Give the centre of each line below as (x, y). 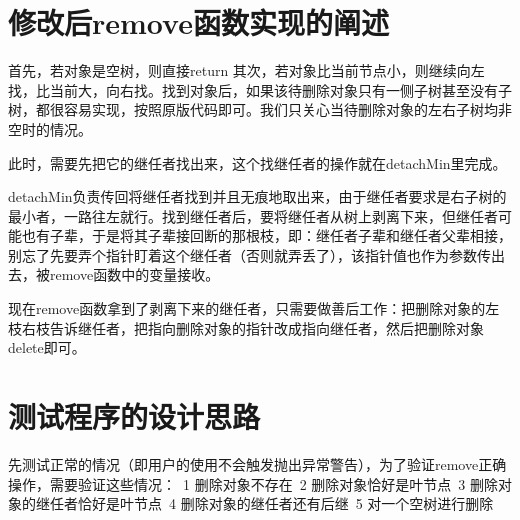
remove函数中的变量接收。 (134, 274)
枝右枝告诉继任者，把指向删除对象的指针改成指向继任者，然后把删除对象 (246, 327)
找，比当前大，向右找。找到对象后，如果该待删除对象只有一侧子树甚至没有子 (260, 89)
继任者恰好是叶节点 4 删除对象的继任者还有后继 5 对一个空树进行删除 (264, 503)
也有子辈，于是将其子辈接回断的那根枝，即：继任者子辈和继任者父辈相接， (266, 235)
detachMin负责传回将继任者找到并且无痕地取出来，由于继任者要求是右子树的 (257, 196)
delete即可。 (47, 347)
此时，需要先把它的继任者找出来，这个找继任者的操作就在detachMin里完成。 (257, 162)
